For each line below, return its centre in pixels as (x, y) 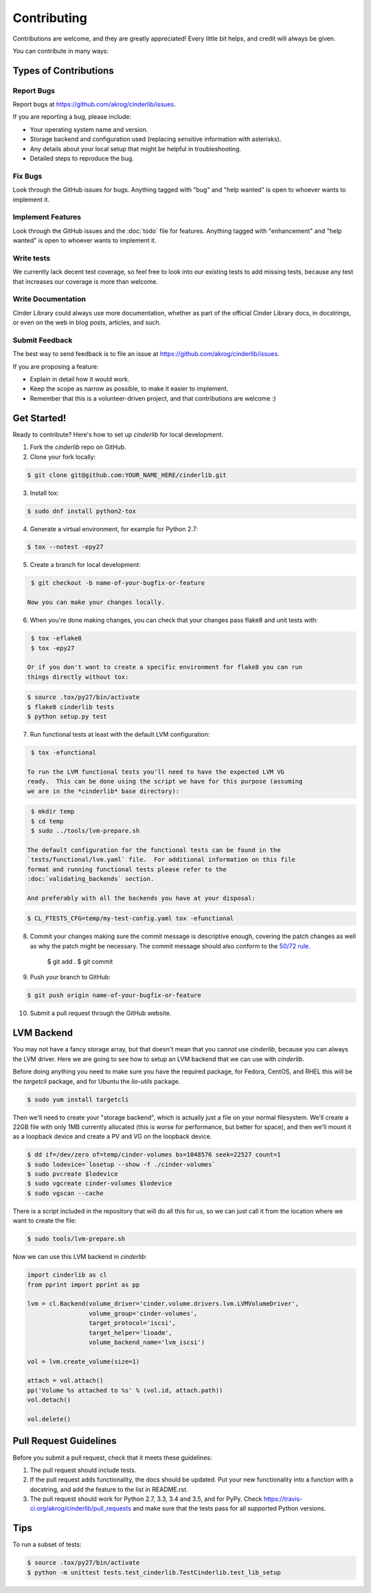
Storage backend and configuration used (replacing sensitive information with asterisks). (156, 139)
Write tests (32, 258)
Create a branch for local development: (85, 565)
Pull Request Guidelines (65, 1441)
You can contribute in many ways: (61, 51)
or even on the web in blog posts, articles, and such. (87, 322)
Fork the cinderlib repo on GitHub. (78, 447)
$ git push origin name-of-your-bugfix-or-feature (114, 995)
